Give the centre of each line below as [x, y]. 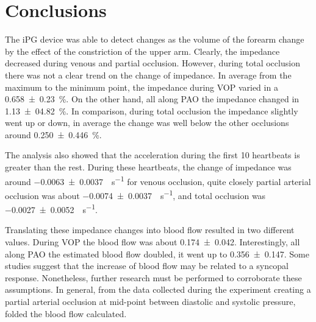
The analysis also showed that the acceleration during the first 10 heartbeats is [153, 155]
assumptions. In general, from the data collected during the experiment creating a [158, 289]
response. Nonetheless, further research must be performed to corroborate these [153, 277]
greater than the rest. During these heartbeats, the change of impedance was [148, 167]
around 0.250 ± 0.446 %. [53, 134]
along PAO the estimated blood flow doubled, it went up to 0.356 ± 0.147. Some [157, 254]
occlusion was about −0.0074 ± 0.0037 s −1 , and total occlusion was [135, 194]
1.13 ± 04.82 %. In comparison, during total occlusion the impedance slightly [152, 110]
